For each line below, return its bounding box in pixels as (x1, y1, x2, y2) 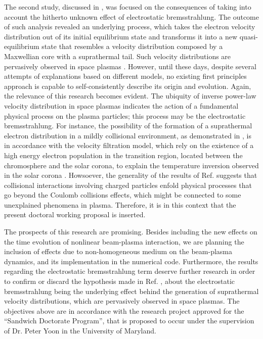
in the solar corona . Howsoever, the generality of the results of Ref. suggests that (4, 170, 257, 180)
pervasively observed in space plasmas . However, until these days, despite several (4, 61, 256, 71)
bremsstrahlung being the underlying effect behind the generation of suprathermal (4, 285, 259, 296)
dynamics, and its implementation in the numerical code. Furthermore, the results (4, 256, 258, 266)
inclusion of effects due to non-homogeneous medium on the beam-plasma (4, 246, 232, 257)
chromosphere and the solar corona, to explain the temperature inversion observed (4, 160, 259, 170)
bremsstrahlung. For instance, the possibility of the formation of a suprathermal (4, 120, 252, 131)
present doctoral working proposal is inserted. (4, 209, 146, 220)
